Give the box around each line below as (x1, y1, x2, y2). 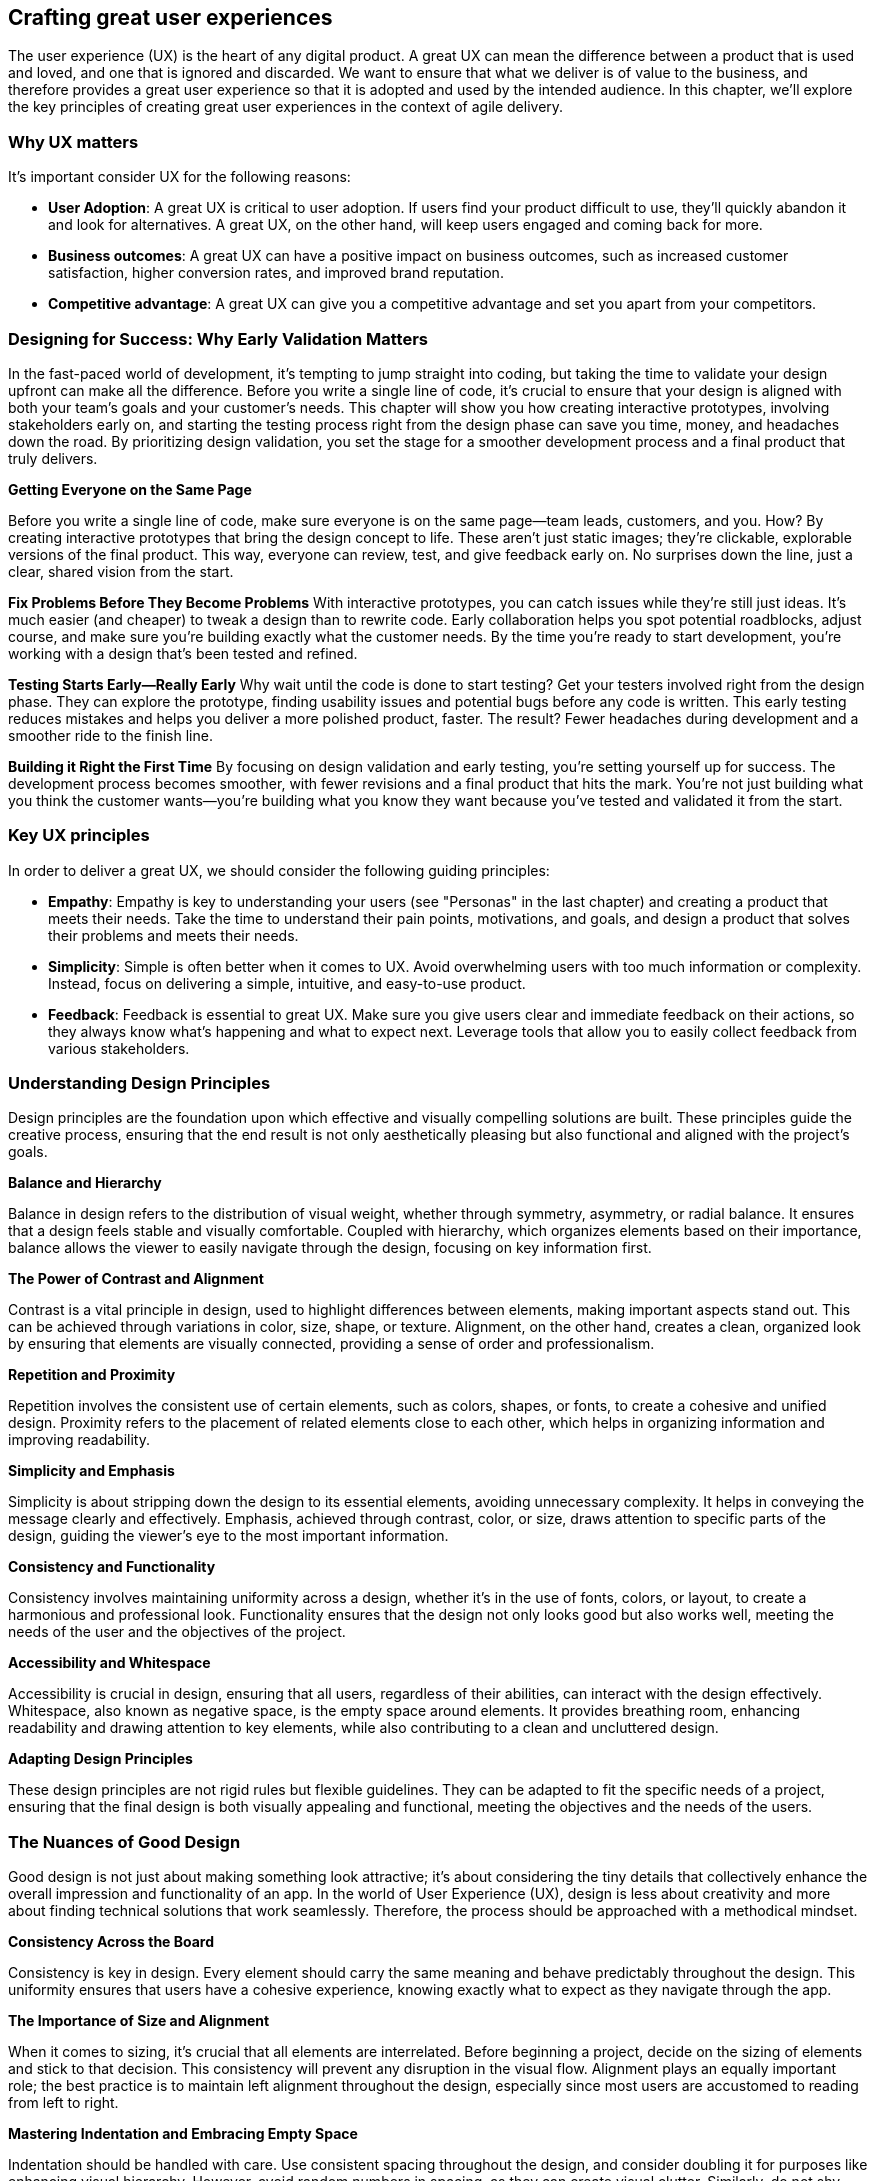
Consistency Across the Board (8, 1933, 215, 1951)
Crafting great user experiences (8, 5, 333, 30)
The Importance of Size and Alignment (8, 2012, 270, 2030)
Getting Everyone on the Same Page (8, 480, 252, 498)
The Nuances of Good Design (8, 1831, 241, 1852)
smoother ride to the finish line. (8, 726, 213, 744)
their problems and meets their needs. (48, 926, 299, 944)
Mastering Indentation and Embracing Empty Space (8, 2125, 358, 2143)
